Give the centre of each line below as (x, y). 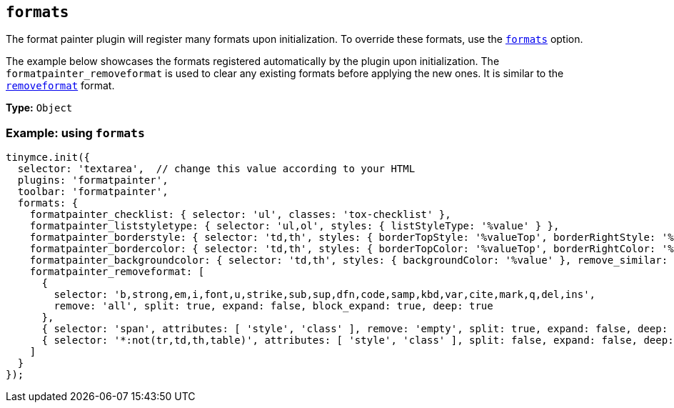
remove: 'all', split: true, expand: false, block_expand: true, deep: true (273, 306)
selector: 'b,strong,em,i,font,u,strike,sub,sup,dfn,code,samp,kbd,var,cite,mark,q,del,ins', (325, 295)
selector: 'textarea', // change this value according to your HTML (216, 169)
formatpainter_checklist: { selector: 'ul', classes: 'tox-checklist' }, (240, 215)
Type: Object (39, 108)
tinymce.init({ (48, 158)
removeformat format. (60, 86)
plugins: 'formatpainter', (93, 180)
